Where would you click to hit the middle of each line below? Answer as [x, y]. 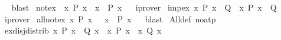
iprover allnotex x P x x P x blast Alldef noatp [110, 19]
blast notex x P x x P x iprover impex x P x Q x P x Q [144, 7]
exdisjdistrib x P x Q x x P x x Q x [83, 30]
